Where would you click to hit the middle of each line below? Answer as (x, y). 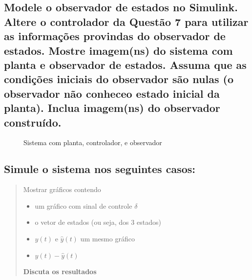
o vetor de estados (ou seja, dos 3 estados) (98, 222)
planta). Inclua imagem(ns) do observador (112, 108)
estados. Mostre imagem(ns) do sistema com (118, 50)
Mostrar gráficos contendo (62, 189)
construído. (33, 122)
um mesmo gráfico (107, 238)
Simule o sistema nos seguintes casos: (100, 169)
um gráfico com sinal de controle (84, 205)
